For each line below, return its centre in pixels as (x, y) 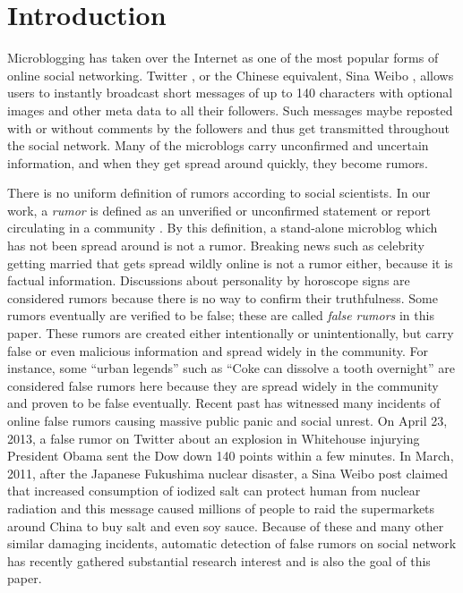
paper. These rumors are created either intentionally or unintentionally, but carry (231, 333)
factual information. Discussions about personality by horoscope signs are (209, 280)
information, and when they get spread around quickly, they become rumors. (218, 162)
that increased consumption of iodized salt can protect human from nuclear (214, 491)
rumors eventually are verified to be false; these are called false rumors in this (221, 315)
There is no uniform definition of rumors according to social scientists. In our (219, 193)
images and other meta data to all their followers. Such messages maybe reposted (230, 110)
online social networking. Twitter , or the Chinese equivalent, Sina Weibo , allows (231, 75)
